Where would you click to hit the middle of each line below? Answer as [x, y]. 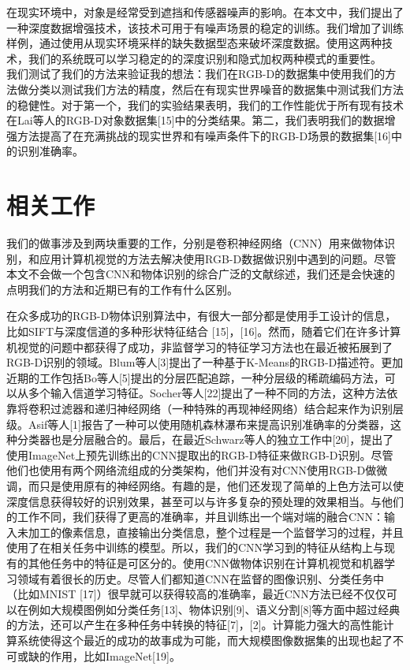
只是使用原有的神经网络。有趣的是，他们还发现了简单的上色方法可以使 [221, 485]
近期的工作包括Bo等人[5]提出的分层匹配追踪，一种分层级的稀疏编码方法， [196, 377]
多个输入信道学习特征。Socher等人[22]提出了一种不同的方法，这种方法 [207, 393]
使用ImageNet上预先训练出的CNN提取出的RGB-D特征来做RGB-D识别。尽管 [200, 454]
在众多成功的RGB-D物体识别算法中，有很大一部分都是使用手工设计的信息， [201, 316]
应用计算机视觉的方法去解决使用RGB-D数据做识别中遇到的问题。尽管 [218, 258]
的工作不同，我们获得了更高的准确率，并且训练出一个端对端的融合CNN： [196, 517]
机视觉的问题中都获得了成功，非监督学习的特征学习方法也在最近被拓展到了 [199, 346]
